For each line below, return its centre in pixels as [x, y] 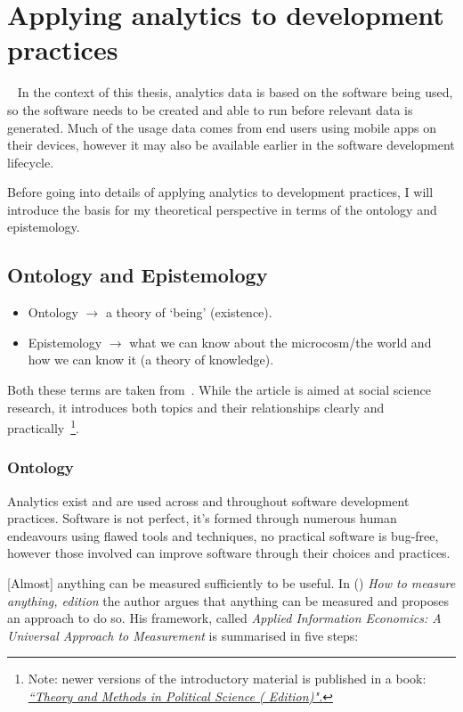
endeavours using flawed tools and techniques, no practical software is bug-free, [223, 535]
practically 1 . [43, 426]
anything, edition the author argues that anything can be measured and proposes [228, 600]
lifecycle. [31, 162]
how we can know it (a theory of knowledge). [151, 360]
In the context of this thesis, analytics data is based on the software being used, [235, 92]
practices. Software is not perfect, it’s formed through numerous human [202, 518]
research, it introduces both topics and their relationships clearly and [196, 407]
